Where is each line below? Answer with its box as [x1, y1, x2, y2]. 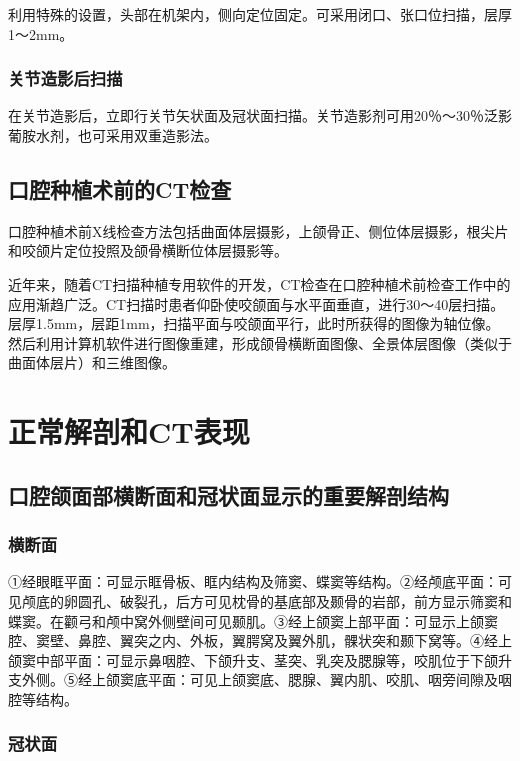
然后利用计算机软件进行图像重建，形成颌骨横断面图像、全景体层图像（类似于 [8, 332, 512, 353]
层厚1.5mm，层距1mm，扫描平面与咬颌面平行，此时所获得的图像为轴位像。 [8, 313, 500, 334]
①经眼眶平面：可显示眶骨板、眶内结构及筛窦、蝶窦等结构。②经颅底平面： [8, 571, 498, 592]
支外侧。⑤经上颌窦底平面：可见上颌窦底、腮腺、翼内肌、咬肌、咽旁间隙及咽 [8, 669, 512, 690]
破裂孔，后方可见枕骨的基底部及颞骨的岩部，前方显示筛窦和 [119, 590, 512, 611]
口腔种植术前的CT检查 [8, 173, 232, 204]
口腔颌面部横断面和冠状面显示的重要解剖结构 [8, 479, 449, 510]
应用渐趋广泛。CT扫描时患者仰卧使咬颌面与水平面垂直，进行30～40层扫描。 [8, 293, 505, 314]
